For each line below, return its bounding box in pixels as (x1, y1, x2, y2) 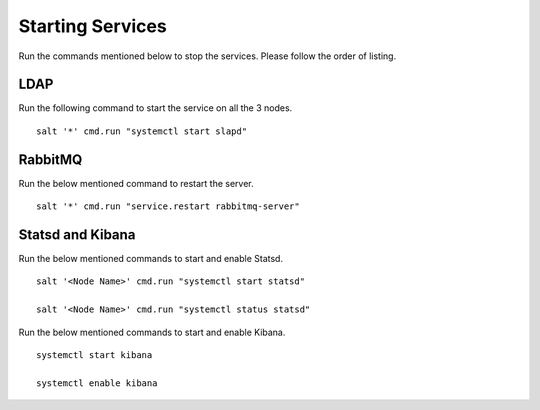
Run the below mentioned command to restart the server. (18, 177, 254, 189)
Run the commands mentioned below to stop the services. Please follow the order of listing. (18, 50, 397, 62)
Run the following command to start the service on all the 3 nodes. (18, 102, 293, 114)
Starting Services (18, 15, 167, 37)
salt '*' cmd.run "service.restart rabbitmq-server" (36, 201, 300, 212)
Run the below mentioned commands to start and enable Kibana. (18, 326, 286, 338)
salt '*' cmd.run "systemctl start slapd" (36, 125, 248, 137)
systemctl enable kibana (36, 377, 158, 389)
